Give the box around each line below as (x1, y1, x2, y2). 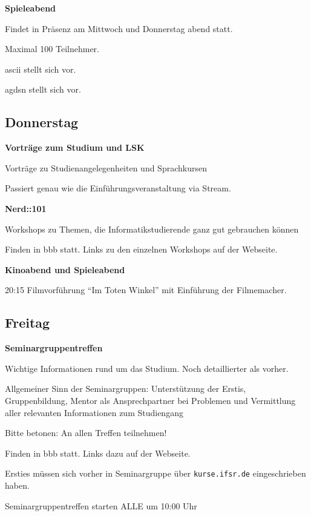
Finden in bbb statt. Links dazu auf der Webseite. (5, 446, 191, 459)
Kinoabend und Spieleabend (5, 263, 125, 276)
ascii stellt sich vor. (5, 62, 76, 75)
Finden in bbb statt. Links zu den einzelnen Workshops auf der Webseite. (5, 243, 278, 256)
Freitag (5, 313, 50, 332)
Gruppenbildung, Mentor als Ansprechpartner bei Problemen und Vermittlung (5, 394, 296, 406)
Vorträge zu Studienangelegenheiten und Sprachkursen (5, 161, 207, 174)
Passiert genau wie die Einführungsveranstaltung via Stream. (5, 182, 231, 194)
